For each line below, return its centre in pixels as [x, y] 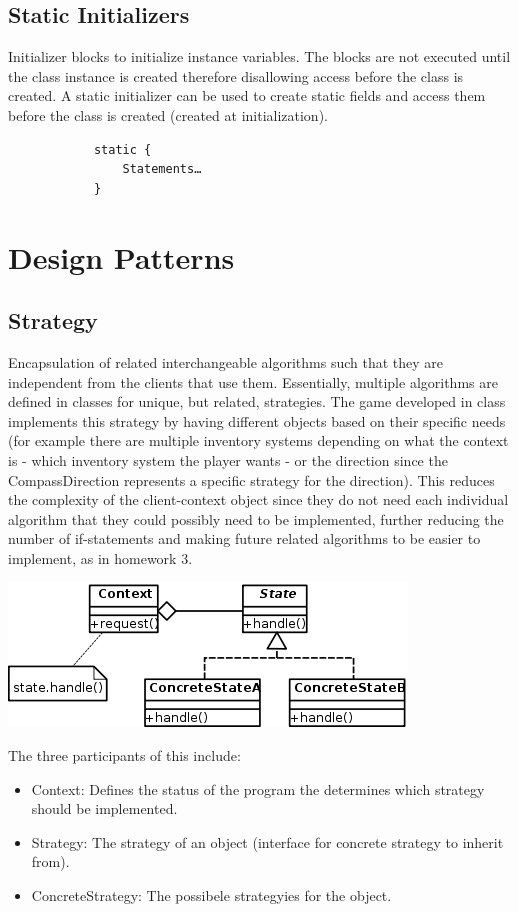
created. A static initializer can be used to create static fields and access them [247, 95]
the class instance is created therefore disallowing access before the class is [236, 75]
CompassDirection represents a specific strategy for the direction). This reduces [251, 479]
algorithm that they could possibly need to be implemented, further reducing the [256, 518]
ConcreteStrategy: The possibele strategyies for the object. [211, 895]
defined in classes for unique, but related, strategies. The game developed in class [257, 401]
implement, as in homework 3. [100, 557]
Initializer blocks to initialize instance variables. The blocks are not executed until [259, 56]
